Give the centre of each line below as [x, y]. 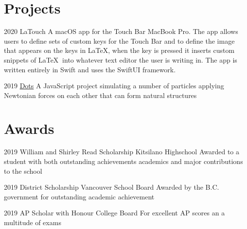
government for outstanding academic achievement [79, 196]
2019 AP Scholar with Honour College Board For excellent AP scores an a [115, 213]
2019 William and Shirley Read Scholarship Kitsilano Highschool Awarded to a [122, 152]
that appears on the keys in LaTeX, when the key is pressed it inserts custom [119, 50]
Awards [29, 128]
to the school [23, 171]
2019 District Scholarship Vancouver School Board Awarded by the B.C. [112, 187]
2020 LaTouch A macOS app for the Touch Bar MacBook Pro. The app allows [121, 31]
